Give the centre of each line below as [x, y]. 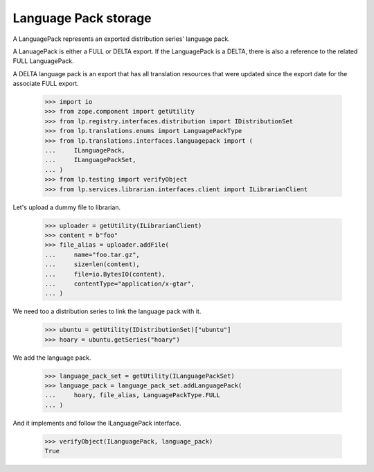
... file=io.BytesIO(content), [105, 274]
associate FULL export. [46, 84]
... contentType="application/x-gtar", [120, 283]
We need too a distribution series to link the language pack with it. [107, 311]
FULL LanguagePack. [43, 61]
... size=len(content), [92, 264]
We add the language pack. [52, 358]
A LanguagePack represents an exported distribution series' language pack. [121, 39]
